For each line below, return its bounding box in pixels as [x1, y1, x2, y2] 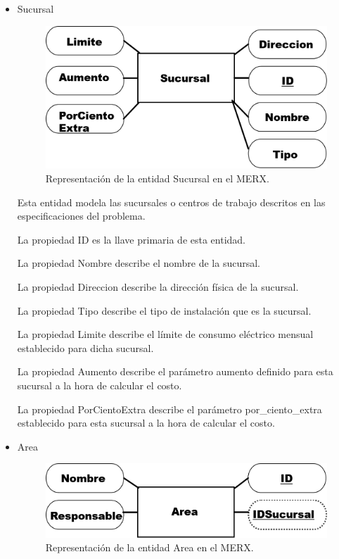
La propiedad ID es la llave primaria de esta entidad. [17, 232, 246, 246]
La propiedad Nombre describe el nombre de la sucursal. [17, 256, 260, 270]
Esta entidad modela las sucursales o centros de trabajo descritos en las [17, 194, 326, 209]
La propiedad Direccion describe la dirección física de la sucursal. [17, 279, 299, 294]
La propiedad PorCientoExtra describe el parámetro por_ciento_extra [17, 401, 322, 416]
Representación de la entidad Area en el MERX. [45, 540, 254, 555]
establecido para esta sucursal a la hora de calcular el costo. [17, 415, 275, 430]
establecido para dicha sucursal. [17, 340, 154, 355]
